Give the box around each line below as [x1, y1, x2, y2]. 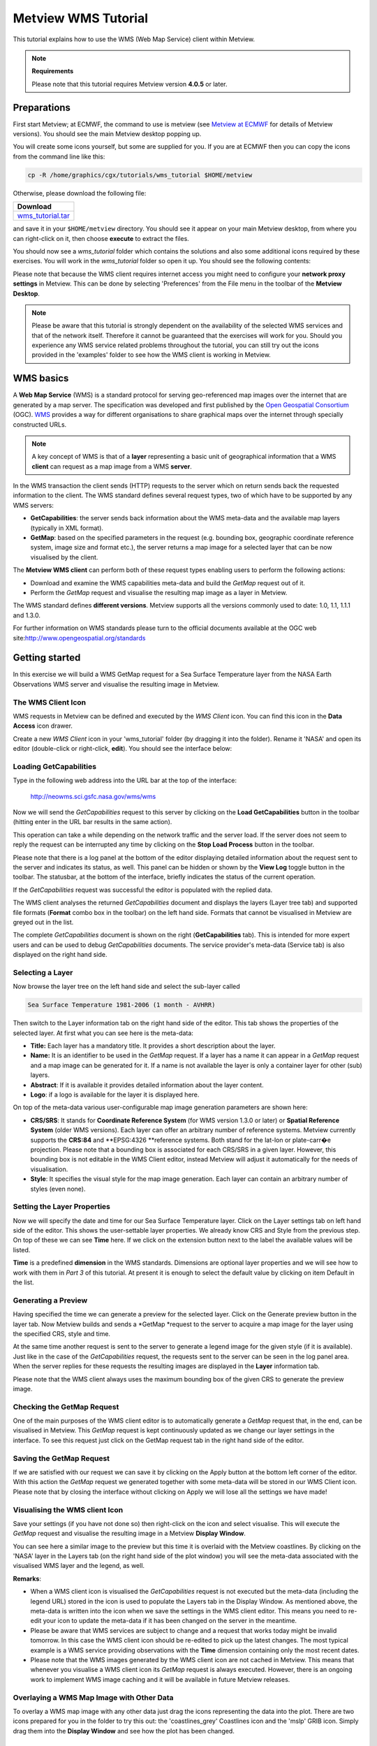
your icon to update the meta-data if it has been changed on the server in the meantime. [43, 1617, 297, 1625]
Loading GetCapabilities [13, 761, 97, 771]
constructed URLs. [13, 420, 67, 429]
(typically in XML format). [30, 524, 104, 532]
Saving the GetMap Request [13, 1453, 110, 1463]
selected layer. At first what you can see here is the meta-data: [13, 1029, 193, 1037]
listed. [13, 1245, 31, 1254]
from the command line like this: [13, 152, 105, 161]
